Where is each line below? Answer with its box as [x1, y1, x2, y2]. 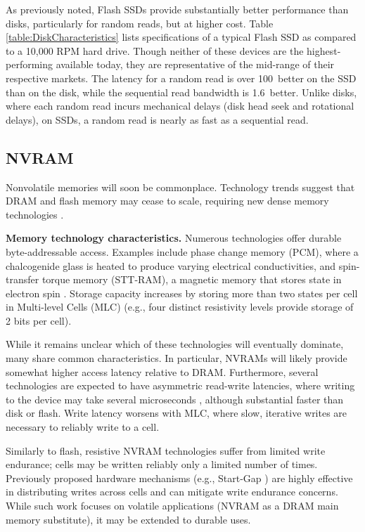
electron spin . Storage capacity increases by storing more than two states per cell [6, 285, 358, 300]
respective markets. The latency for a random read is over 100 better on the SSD [6, 70, 357, 85]
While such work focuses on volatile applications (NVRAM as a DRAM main [6, 498, 339, 513]
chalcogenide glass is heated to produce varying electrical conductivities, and [6, 258, 336, 273]
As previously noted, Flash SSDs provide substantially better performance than [6, 2, 349, 16]
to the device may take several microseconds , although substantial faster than [6, 391, 344, 406]
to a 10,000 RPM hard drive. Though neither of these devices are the [6, 43, 304, 58]
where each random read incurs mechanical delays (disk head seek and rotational [6, 98, 354, 113]
